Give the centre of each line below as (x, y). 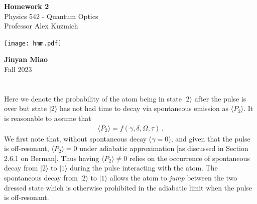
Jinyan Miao (26, 59)
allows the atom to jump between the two (173, 177)
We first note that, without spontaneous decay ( (78, 138)
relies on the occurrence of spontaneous (189, 158)
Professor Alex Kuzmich (41, 26)
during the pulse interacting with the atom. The (144, 168)
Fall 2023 (18, 69)
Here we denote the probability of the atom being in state (93, 98)
